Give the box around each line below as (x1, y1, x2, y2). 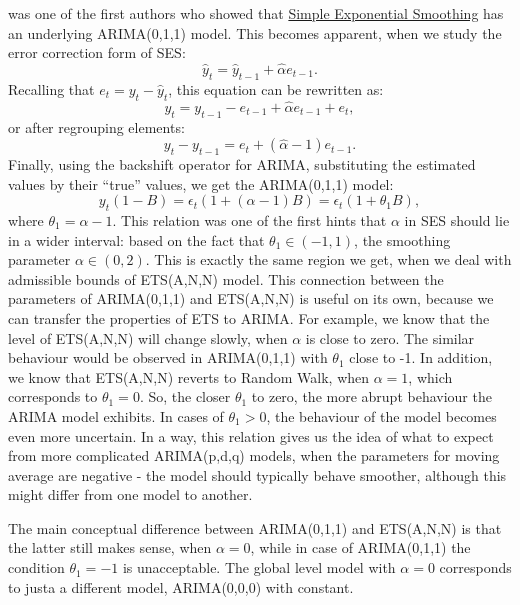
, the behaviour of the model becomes (266, 405, 497, 426)
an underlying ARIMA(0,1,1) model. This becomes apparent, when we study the (8, 22, 502, 43)
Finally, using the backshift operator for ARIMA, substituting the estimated (8, 154, 476, 174)
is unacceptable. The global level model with (122, 557, 396, 578)
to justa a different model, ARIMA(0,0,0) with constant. (8, 576, 354, 597)
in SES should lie (404, 209, 510, 230)
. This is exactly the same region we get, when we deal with (145, 249, 512, 270)
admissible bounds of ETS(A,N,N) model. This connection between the (8, 268, 444, 289)
